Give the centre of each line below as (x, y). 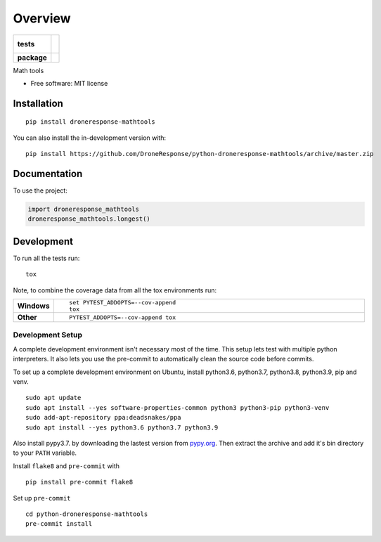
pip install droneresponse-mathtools (91, 122)
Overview (42, 18)
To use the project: (40, 191)
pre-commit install (59, 524)
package (32, 58)
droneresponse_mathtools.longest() (89, 219)
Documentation (48, 173)
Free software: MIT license (69, 83)
